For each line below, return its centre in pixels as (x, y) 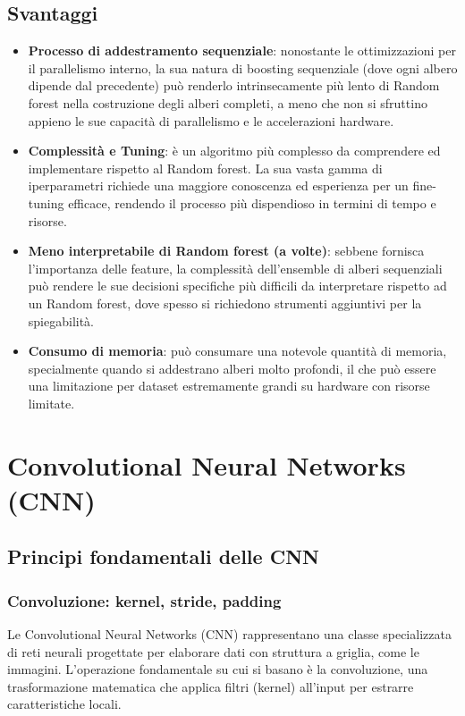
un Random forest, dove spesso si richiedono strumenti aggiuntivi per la (225, 303)
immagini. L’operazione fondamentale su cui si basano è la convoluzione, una (218, 669)
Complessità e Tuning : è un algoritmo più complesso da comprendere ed (234, 151)
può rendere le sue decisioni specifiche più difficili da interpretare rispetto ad (237, 286)
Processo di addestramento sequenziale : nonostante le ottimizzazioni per (242, 51)
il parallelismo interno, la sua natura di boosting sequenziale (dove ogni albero (243, 67)
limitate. (51, 403)
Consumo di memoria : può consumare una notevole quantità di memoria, (237, 351)
